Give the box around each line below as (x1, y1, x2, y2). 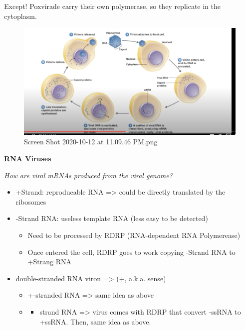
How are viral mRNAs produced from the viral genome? (4, 170, 173, 180)
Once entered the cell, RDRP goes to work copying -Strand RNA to (27, 246, 236, 257)
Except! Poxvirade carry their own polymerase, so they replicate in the (4, 1, 221, 11)
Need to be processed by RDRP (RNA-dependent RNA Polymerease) (27, 230, 241, 240)
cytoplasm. (4, 10, 37, 21)
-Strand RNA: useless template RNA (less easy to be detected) (15, 213, 208, 223)
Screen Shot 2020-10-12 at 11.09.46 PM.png (24, 136, 158, 147)
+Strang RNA (27, 256, 71, 267)
